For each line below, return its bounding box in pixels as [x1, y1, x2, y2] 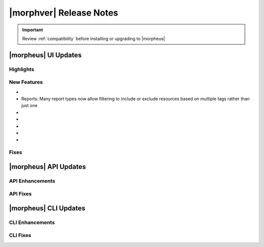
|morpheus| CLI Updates [9, 204, 86, 212]
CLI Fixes [9, 232, 31, 239]
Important [22, 27, 44, 33]
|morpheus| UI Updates [9, 51, 82, 59]
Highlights [9, 66, 34, 73]
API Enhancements [9, 177, 56, 184]
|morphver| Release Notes [9, 7, 118, 18]
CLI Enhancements [9, 219, 55, 226]
